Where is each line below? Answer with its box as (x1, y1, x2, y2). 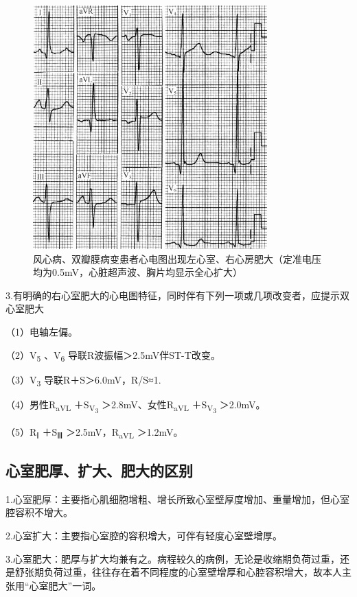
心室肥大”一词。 (29, 578, 102, 592)
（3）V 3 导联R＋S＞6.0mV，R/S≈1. (5, 372, 161, 388)
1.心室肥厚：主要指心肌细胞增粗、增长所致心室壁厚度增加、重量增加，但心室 (5, 491, 349, 506)
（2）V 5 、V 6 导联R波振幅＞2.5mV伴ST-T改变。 (5, 347, 220, 364)
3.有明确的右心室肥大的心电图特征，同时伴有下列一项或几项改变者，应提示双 (5, 288, 349, 302)
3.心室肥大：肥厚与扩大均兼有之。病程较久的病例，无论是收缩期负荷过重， (5, 551, 340, 565)
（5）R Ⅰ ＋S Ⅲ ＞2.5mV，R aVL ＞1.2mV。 (5, 424, 183, 441)
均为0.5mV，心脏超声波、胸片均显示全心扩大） (33, 265, 242, 279)
